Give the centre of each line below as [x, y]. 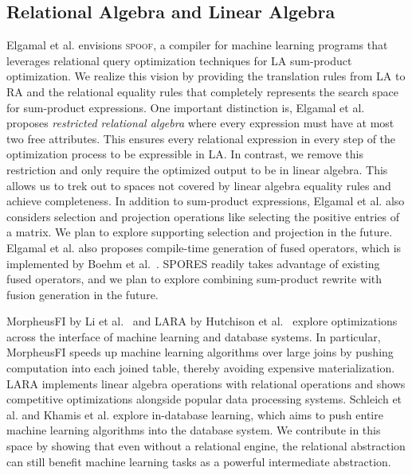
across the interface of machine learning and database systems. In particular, [194, 336]
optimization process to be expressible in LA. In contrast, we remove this [185, 154]
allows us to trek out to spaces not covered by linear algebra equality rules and [199, 185]
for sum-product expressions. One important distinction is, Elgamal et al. [186, 107]
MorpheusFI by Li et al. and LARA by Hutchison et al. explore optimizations [202, 321]
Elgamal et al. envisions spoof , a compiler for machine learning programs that [197, 45]
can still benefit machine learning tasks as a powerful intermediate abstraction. [199, 461]
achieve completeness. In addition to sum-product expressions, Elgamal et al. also [206, 201]
